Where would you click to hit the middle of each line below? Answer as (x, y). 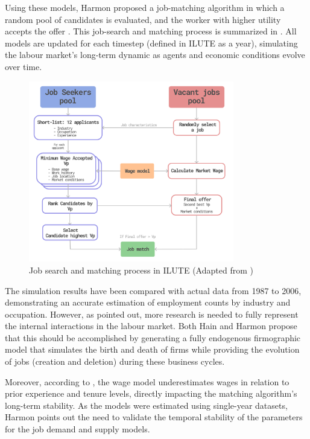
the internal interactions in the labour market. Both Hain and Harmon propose (151, 326)
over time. (24, 66)
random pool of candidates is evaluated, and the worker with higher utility (143, 19)
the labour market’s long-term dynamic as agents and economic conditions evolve (155, 55)
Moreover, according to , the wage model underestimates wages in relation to (147, 381)
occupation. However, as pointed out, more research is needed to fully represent (152, 314)
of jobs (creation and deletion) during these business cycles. (115, 361)
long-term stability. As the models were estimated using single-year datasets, (146, 405)
